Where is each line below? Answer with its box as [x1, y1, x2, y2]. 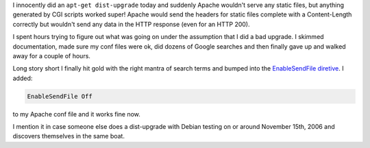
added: [12, 74, 33, 82]
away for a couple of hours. [12, 51, 90, 60]
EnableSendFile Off [27, 92, 92, 100]
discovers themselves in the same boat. [12, 132, 125, 140]
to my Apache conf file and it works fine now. [12, 110, 140, 118]
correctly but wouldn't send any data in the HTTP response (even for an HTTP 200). [12, 20, 250, 28]
